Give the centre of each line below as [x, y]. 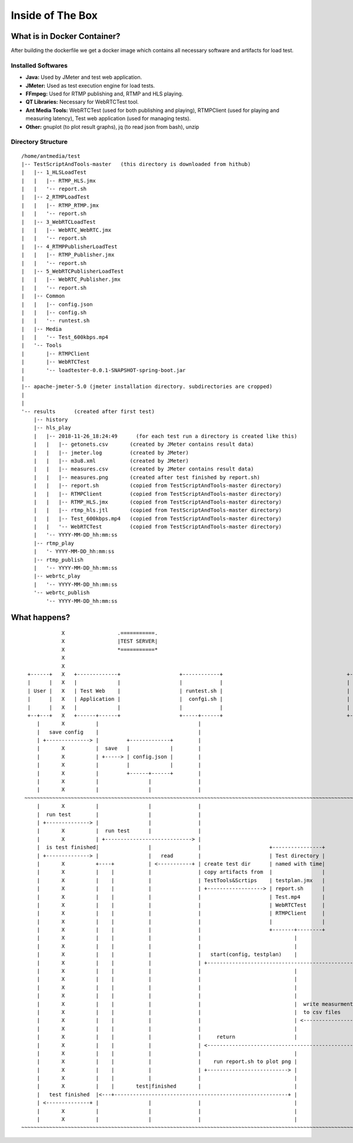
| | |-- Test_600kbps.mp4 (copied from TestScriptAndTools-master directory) [158, 519]
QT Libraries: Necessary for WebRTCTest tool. [82, 102]
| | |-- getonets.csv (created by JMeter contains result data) [144, 444]
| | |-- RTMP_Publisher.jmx [68, 255]
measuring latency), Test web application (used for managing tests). [108, 118]
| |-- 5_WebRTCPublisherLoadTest [73, 271]
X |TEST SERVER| [110, 641]
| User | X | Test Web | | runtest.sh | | [189, 691]
